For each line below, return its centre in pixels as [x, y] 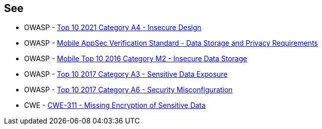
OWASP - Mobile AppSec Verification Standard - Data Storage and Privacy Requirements [171, 43]
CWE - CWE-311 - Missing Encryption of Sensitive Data [115, 105]
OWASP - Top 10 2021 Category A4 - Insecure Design [113, 28]
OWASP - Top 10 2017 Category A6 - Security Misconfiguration [128, 90]
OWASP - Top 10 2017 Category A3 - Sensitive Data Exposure [126, 74]
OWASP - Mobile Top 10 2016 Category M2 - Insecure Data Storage [136, 59]
